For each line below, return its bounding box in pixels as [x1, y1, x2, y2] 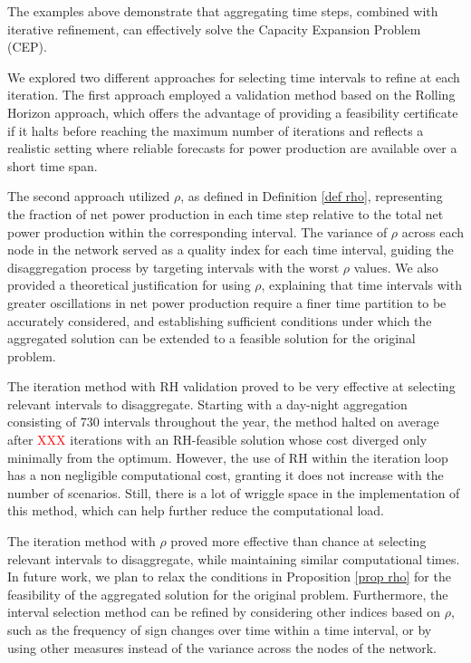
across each [401, 222, 464, 241]
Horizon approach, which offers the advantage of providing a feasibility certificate [7, 102, 458, 121]
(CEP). [7, 37, 47, 56]
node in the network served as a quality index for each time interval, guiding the [7, 240, 454, 259]
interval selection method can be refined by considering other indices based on [7, 602, 441, 621]
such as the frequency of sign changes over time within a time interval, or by [7, 620, 432, 639]
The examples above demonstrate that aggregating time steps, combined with [7, 2, 438, 20]
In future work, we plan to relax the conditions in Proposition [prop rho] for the [7, 567, 451, 586]
